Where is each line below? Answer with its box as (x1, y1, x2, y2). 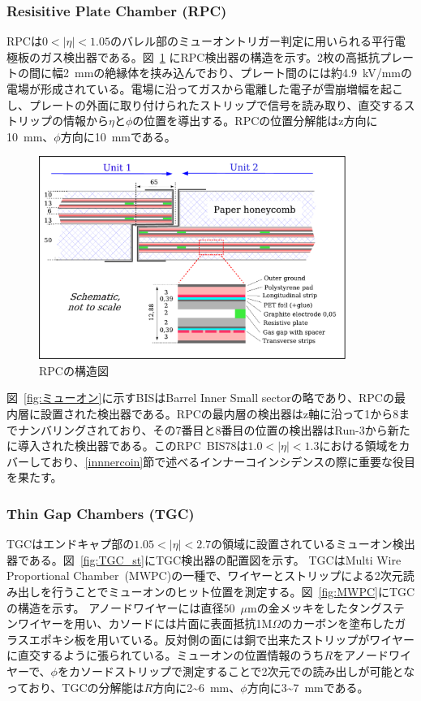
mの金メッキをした (247, 599, 348, 616)
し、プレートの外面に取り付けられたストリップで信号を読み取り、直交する (6, 96, 404, 113)
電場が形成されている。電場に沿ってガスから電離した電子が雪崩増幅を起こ (6, 80, 403, 97)
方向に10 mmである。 (60, 128, 176, 145)
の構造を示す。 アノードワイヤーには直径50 (6, 599, 235, 616)
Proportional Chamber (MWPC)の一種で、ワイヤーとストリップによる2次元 (6, 567, 403, 584)
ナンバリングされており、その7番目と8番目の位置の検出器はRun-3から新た (17, 421, 410, 438)
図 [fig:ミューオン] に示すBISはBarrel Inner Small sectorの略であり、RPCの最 (6, 389, 406, 406)
